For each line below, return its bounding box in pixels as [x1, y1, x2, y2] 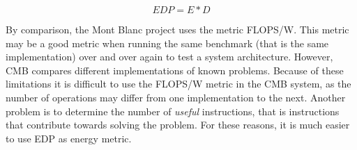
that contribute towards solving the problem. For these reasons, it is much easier [6, 117, 350, 132]
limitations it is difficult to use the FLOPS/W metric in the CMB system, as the [6, 76, 351, 91]
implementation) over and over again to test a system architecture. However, [6, 49, 333, 64]
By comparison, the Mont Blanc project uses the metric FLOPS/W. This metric [6, 22, 349, 36]
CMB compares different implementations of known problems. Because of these [6, 62, 344, 77]
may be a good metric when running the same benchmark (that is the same [6, 35, 329, 50]
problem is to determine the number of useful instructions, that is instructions [6, 103, 340, 118]
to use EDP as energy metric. [6, 131, 132, 145]
